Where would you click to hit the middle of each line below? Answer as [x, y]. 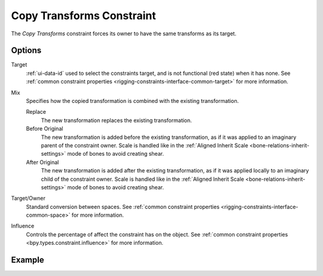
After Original [42, 162]
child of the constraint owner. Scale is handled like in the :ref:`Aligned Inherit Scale [143, 179]
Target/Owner [28, 198]
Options [26, 51]
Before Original [45, 129]
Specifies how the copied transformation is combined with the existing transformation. [132, 101]
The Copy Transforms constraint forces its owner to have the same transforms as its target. [124, 34]
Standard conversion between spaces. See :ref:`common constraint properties [123, 207]
